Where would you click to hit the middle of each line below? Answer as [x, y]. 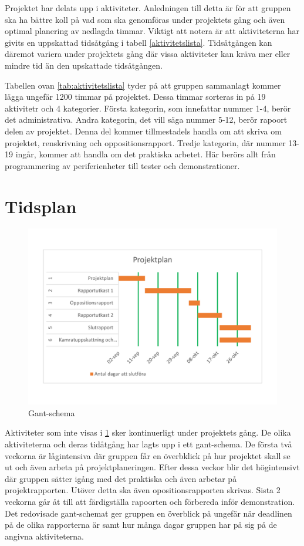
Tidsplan [41, 206]
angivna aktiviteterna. [45, 536]
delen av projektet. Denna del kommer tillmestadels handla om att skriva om [143, 131]
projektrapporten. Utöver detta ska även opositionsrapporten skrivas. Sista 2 [143, 490]
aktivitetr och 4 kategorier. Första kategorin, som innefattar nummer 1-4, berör [148, 108]
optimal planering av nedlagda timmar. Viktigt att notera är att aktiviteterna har [152, 31]
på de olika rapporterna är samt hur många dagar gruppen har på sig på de [141, 525]
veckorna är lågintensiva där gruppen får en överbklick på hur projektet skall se [148, 455]
